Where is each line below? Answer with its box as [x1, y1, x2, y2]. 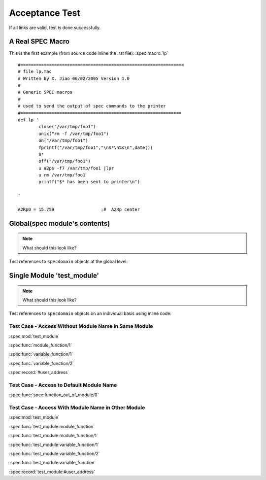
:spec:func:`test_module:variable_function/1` [9, 442, 100, 447]
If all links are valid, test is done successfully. [9, 25, 101, 31]
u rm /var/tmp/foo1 [38, 172, 86, 178]
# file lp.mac [18, 69, 52, 74]
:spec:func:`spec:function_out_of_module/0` [9, 392, 99, 398]
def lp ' [18, 117, 39, 123]
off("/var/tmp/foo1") [38, 158, 91, 164]
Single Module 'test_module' [9, 272, 100, 280]
